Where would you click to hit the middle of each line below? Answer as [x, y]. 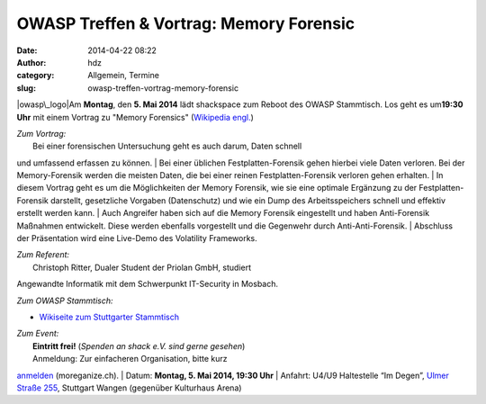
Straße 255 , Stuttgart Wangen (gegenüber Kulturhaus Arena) [129, 388]
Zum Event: [38, 334]
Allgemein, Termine [123, 76]
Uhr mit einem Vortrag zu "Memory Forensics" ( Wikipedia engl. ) [135, 117]
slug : [26, 88]
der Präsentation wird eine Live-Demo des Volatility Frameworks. [137, 238]
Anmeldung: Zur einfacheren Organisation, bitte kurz [130, 359]
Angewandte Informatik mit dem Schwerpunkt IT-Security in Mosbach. [148, 284]
